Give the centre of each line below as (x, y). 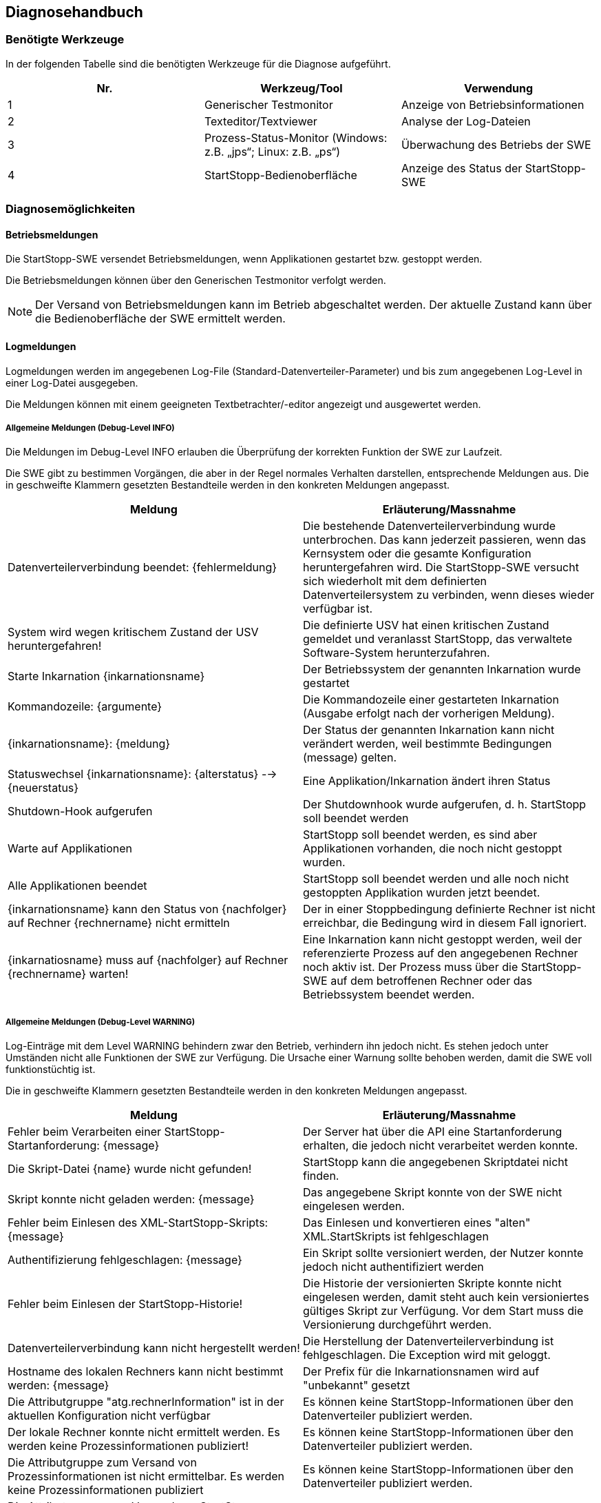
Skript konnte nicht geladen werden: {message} (131, 1199)
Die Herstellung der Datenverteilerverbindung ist (429, 1341)
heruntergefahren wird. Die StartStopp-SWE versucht (441, 568)
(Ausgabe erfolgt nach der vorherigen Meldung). (429, 714)
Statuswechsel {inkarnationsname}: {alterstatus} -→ (143, 774)
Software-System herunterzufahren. (397, 653)
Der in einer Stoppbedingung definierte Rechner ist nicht (449, 909)
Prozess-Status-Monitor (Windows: (296, 137)
